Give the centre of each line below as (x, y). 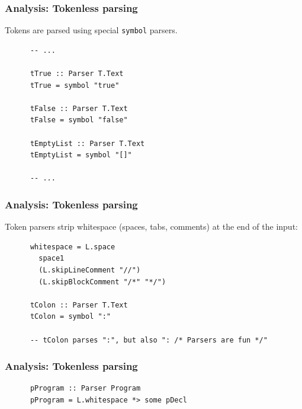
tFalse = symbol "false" (79, 120)
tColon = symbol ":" (70, 317)
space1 (52, 259)
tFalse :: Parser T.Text (79, 108)
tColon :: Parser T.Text (79, 305)
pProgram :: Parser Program (85, 389)
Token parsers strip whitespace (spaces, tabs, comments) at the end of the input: (151, 226)
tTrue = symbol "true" (75, 85)
